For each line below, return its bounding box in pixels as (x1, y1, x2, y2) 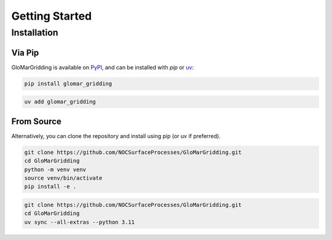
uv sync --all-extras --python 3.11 (24, 219, 135, 225)
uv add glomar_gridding (24, 98, 97, 106)
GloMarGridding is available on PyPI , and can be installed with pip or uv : (11, 63, 194, 71)
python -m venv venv (24, 166, 86, 173)
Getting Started (11, 9, 92, 23)
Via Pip (11, 47, 39, 58)
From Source (11, 116, 61, 126)
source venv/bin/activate (24, 174, 103, 181)
